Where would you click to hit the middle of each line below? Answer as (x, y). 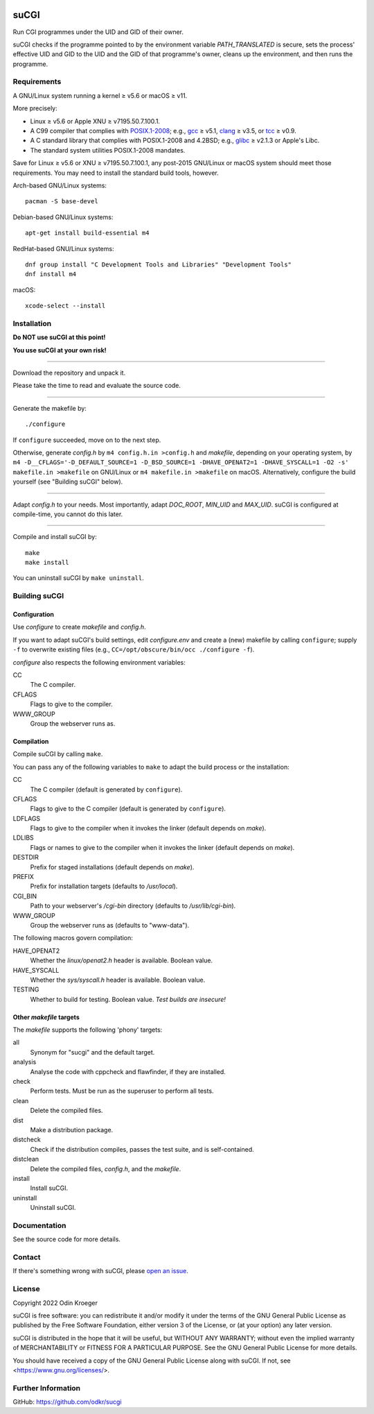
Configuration (34, 615)
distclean (26, 1159)
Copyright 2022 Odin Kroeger (55, 1303)
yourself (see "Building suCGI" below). (68, 482)
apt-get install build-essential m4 (87, 233)
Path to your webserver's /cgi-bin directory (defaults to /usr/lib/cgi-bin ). (133, 906)
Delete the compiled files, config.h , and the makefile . (106, 1168)
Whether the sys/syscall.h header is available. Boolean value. (118, 980)
